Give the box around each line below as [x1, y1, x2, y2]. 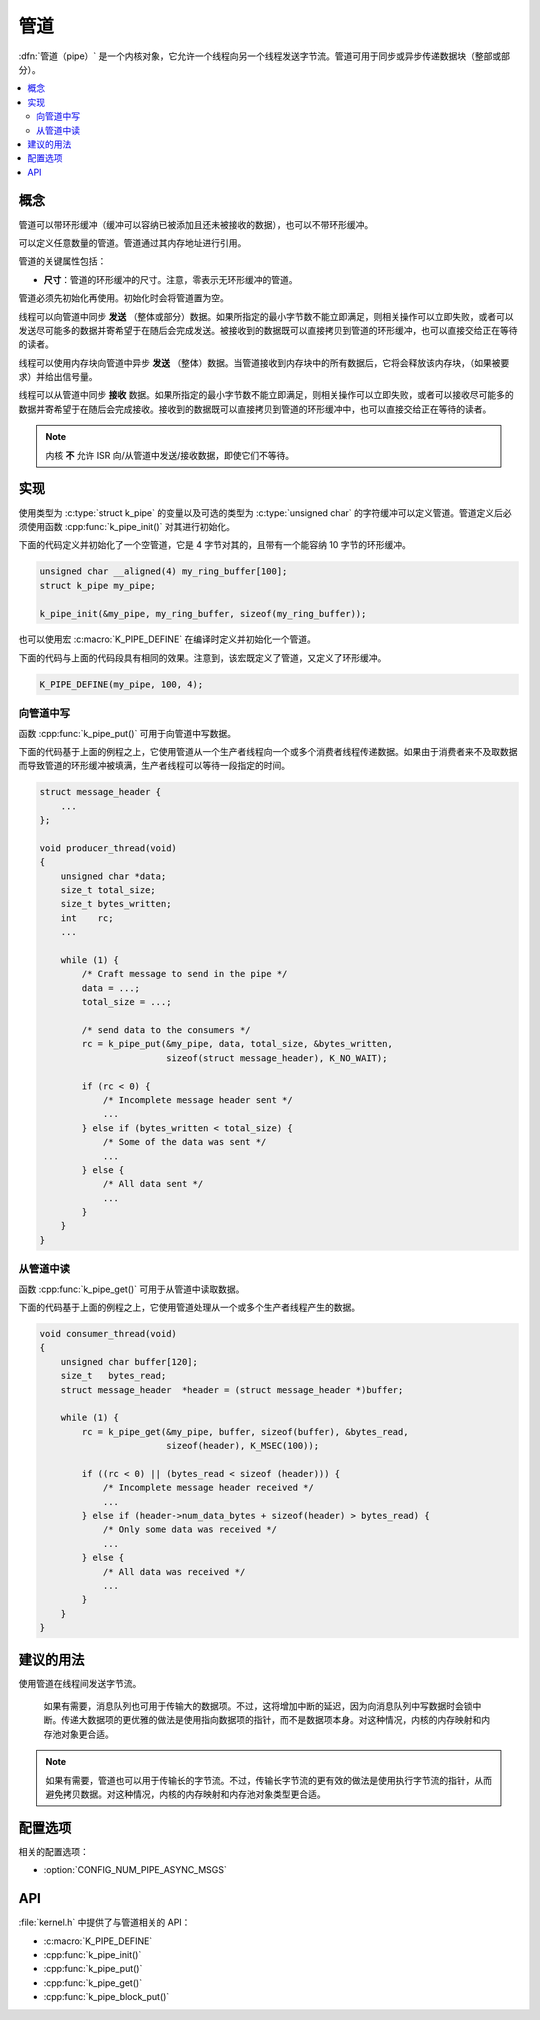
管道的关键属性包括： [18, 255, 107, 267]
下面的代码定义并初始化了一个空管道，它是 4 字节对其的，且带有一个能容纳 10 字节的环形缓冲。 [18, 539, 412, 551]
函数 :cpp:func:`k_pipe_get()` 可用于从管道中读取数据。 [18, 1283, 245, 1295]
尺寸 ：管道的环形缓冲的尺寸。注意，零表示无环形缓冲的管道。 [43, 273, 298, 285]
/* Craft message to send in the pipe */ [81, 968, 288, 980]
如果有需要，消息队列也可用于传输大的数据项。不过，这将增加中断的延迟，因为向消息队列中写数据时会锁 [43, 1700, 473, 1712]
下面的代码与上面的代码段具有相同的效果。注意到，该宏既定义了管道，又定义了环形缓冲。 [18, 651, 387, 664]
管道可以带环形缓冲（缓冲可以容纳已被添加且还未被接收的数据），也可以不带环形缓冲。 [18, 218, 374, 230]
